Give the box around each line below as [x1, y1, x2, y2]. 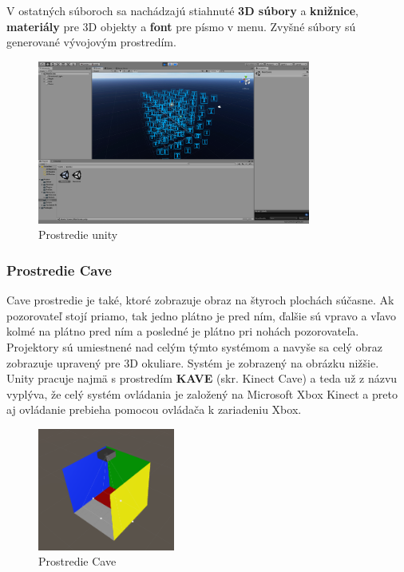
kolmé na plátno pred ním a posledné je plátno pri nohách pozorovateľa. [6, 323, 359, 340]
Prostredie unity [38, 226, 118, 243]
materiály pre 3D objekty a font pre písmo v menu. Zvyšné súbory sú [6, 18, 356, 34]
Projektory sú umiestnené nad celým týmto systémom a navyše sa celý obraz [6, 339, 382, 356]
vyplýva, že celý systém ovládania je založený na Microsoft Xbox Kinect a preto [6, 385, 398, 402]
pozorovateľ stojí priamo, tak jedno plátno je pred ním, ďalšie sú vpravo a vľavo [6, 307, 397, 324]
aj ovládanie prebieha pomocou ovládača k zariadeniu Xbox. [6, 401, 302, 418]
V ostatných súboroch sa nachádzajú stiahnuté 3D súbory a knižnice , [6, 2, 358, 18]
